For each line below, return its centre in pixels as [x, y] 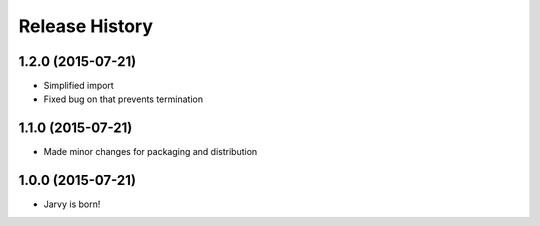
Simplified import [78, 86]
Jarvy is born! [72, 204]
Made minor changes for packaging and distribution [150, 152]
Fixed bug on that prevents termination [123, 99]
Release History [86, 26]
